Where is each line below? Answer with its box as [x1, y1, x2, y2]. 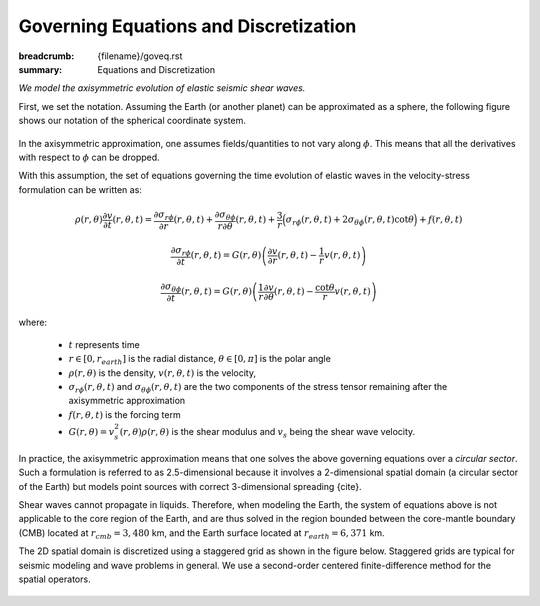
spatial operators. [18, 573, 91, 585]
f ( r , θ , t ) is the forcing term [68, 408, 181, 420]
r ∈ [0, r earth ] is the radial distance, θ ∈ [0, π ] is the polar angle [68, 353, 332, 367]
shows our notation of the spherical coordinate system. [18, 115, 247, 127]
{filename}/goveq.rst [97, 50, 183, 62]
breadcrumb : [18, 50, 75, 62]
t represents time [68, 338, 140, 350]
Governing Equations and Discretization [18, 15, 357, 37]
